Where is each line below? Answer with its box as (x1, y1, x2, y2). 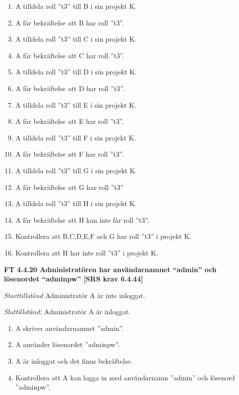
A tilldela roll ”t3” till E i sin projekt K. (15, 99, 136, 110)
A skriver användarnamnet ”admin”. (15, 323, 124, 333)
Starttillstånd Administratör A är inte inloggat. (4, 290, 145, 300)
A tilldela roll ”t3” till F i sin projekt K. (15, 132, 136, 142)
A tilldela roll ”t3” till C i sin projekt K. (15, 34, 137, 44)
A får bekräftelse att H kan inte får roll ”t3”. (15, 214, 150, 225)
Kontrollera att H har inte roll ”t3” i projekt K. (15, 247, 158, 257)
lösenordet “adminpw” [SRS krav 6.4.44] (4, 274, 143, 284)
